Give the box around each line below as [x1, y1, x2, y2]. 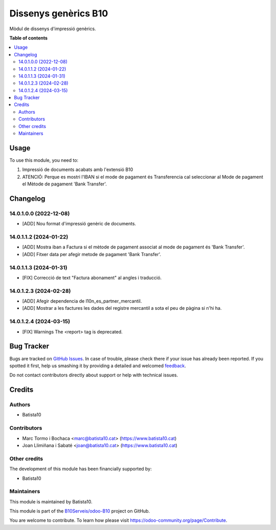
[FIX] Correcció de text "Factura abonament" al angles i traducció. [22, 274, 162, 281]
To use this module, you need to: [9, 157, 79, 163]
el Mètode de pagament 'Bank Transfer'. [22, 181, 107, 187]
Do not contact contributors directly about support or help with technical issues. [9, 372, 178, 378]
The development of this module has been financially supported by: [9, 466, 152, 472]
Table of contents [9, 35, 48, 41]
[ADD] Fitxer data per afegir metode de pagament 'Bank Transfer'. [22, 251, 162, 257]
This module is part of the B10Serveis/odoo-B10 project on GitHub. [9, 508, 150, 514]
